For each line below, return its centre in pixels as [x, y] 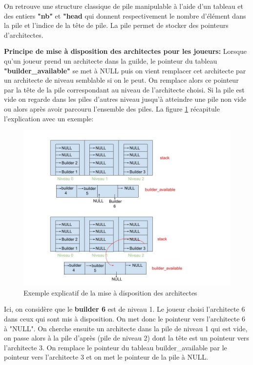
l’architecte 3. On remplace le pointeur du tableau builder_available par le [116, 347]
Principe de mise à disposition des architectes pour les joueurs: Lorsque [125, 51]
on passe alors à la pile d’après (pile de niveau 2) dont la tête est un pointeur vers [126, 338]
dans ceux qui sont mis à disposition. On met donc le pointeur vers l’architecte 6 [125, 318]
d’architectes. [24, 34]
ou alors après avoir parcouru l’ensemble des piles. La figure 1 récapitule [112, 108]
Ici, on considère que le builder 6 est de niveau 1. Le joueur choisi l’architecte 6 [125, 309]
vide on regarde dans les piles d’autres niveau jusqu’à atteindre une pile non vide [125, 99]
